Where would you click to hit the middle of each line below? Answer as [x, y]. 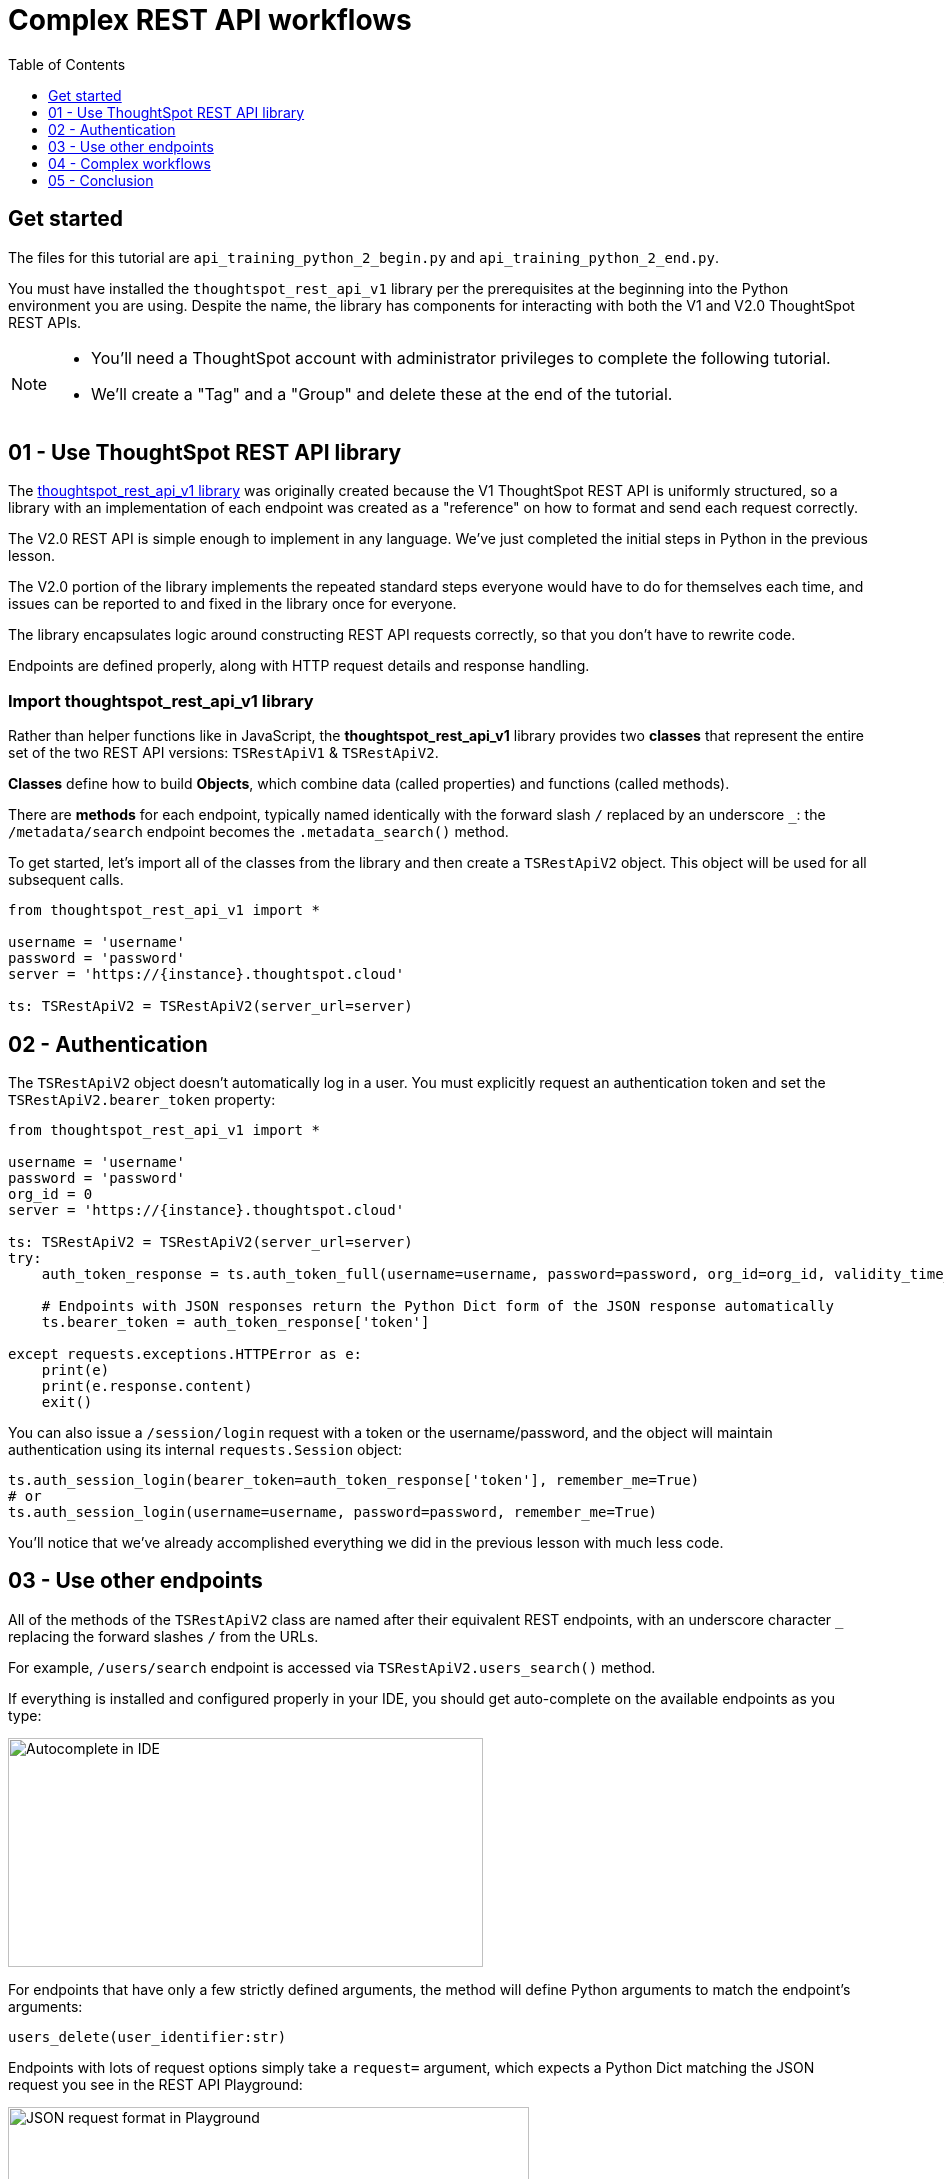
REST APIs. [45, 322]
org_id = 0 [50, 1194]
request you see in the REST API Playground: [155, 2084]
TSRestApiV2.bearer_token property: [142, 1100]
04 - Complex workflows [129, 163]
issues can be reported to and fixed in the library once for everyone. [232, 604]
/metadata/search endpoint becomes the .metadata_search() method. [258, 832]
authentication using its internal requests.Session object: [205, 1450]
